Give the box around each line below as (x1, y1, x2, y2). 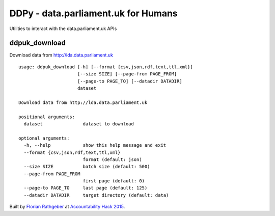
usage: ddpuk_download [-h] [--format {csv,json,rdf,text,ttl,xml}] (18, 64, 193, 70)
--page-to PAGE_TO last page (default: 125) (23, 185, 148, 191)
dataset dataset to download (23, 121, 134, 127)
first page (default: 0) (82, 178, 145, 184)
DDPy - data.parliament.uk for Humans (9, 8, 178, 19)
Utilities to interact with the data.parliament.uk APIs (9, 25, 117, 32)
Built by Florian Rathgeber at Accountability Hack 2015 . (9, 204, 125, 210)
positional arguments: (18, 114, 75, 120)
